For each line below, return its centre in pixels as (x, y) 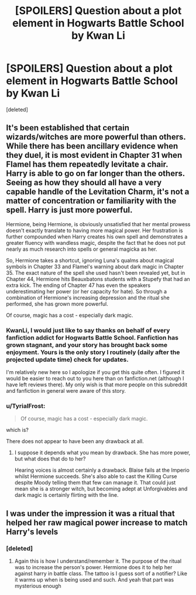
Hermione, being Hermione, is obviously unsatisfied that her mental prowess (98, 224)
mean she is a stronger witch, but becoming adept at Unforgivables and (101, 489)
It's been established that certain (68, 128)
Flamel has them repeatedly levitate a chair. (87, 165)
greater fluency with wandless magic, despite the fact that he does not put (96, 243)
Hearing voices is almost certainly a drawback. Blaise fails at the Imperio (102, 470)
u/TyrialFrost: (26, 406)
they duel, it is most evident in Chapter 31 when (94, 155)
